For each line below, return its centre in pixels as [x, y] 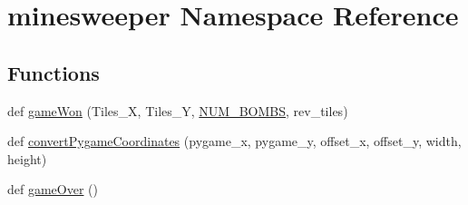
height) [27, 158]
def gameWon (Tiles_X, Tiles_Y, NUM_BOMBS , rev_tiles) [178, 110]
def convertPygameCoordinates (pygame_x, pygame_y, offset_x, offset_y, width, [234, 141]
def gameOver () [53, 189]
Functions [54, 72]
